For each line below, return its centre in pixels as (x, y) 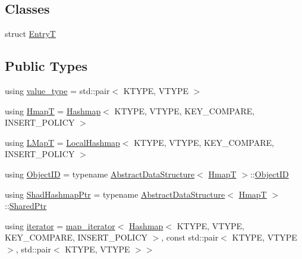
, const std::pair (190, 237)
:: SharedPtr (26, 206)
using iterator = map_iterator (60, 225)
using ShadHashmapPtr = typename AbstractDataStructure (115, 194)
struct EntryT (30, 34)
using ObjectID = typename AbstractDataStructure (100, 174)
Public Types (46, 66)
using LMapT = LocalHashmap (62, 142)
